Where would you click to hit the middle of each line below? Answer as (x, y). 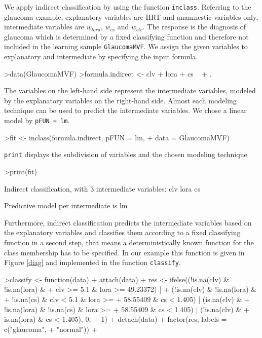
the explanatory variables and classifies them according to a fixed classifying (122, 232)
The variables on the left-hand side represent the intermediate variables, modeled (130, 90)
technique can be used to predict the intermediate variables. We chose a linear (125, 110)
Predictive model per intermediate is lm (66, 205)
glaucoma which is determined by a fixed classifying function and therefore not (126, 36)
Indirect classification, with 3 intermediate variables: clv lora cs (102, 188)
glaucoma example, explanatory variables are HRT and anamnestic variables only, (131, 16)
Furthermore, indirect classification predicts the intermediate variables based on (128, 222)
